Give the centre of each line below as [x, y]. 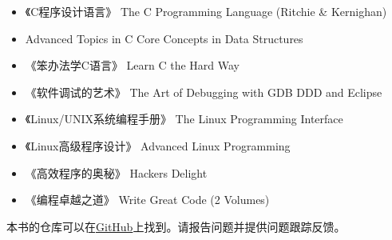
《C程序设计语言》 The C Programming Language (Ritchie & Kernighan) [206, 11]
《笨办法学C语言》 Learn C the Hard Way [133, 65]
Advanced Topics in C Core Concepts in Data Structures [164, 38]
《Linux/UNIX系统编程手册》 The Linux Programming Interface [184, 119]
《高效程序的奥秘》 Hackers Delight [116, 172]
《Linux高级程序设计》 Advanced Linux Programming [158, 145]
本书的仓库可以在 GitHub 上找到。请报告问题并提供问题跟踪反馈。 [176, 226]
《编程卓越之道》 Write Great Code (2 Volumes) [147, 200]
